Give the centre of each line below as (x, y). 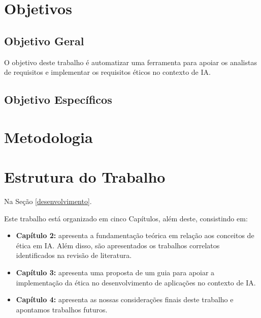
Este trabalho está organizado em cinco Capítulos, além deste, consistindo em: (126, 218)
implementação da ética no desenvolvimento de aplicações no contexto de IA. (136, 282)
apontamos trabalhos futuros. (62, 309)
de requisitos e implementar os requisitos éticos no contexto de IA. (107, 72)
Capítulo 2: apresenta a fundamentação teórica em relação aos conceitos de (135, 235)
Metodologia (48, 137)
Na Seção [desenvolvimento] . (48, 201)
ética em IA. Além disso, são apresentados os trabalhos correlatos (118, 245)
